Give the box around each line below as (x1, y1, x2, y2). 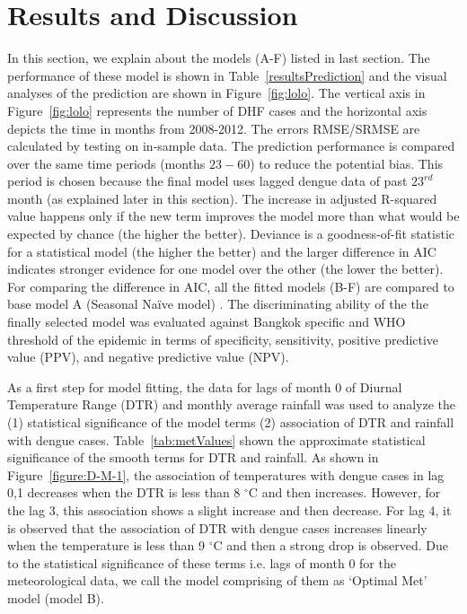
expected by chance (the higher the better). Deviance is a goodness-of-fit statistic (7, 224, 455, 243)
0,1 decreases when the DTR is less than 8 (7, 483, 241, 502)
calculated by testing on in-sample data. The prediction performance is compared (7, 136, 455, 155)
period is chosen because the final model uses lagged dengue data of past (7, 171, 408, 190)
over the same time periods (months (7, 153, 206, 172)
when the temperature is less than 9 (7, 536, 206, 555)
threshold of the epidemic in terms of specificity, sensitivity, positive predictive (7, 329, 439, 348)
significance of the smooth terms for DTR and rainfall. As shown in (7, 448, 379, 467)
